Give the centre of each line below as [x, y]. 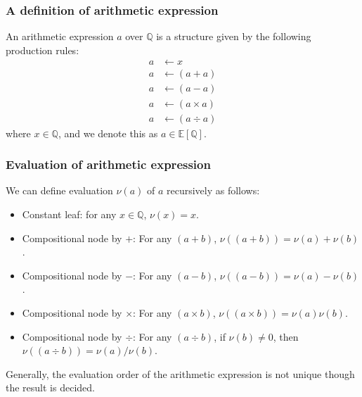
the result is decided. [50, 387]
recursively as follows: [213, 190]
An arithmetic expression [60, 36]
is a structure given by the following [234, 36]
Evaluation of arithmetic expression [108, 164]
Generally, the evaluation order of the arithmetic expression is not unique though [180, 373]
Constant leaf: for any [69, 214]
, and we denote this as [108, 133]
